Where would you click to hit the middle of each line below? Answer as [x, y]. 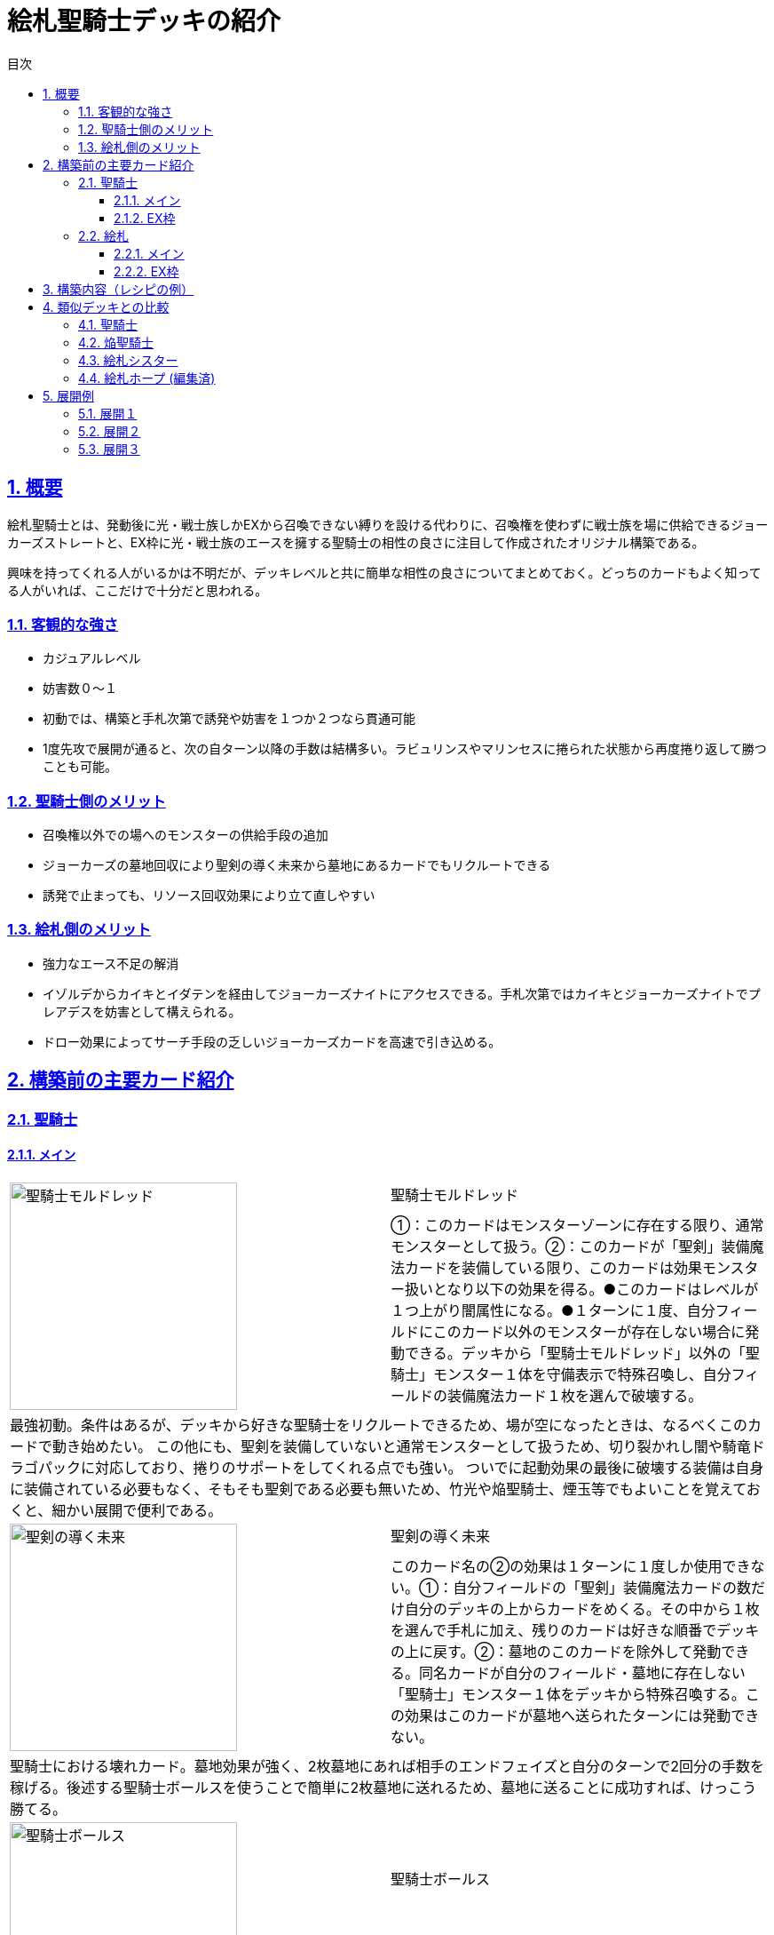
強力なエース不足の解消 [111, 963]
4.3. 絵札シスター [128, 360]
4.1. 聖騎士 [108, 324]
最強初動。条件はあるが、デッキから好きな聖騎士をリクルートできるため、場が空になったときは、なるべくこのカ [386, 1425]
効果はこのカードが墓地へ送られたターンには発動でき [582, 1715]
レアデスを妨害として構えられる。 [142, 1011]
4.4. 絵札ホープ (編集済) [147, 378]
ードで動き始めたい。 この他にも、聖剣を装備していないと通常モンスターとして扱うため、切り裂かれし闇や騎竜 [380, 1446]
